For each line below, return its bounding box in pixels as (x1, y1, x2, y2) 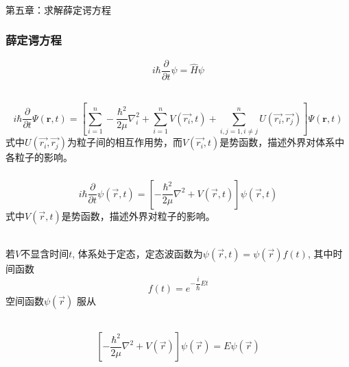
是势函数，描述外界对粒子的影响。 (61, 208, 215, 223)
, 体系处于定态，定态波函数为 (72, 246, 203, 261)
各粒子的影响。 (5, 150, 73, 164)
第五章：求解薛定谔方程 (5, 2, 111, 16)
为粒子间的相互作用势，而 (67, 135, 182, 149)
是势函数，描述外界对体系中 (219, 135, 345, 149)
